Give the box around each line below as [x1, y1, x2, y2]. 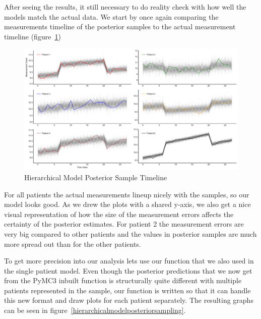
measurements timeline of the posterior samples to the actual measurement [4, 21, 236, 32]
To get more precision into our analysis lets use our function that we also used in [4, 255, 254, 266]
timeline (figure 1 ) [4, 31, 61, 41]
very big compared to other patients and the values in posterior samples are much [4, 228, 257, 239]
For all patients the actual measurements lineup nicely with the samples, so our [4, 189, 249, 199]
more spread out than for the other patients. [4, 238, 141, 249]
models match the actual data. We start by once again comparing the [4, 11, 219, 22]
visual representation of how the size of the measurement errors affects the [4, 208, 234, 219]
